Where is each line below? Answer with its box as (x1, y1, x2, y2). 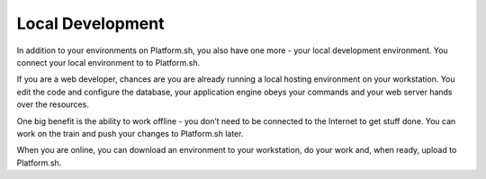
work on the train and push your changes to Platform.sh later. (16, 128, 244, 139)
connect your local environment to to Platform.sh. (16, 57, 201, 67)
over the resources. (16, 99, 89, 110)
